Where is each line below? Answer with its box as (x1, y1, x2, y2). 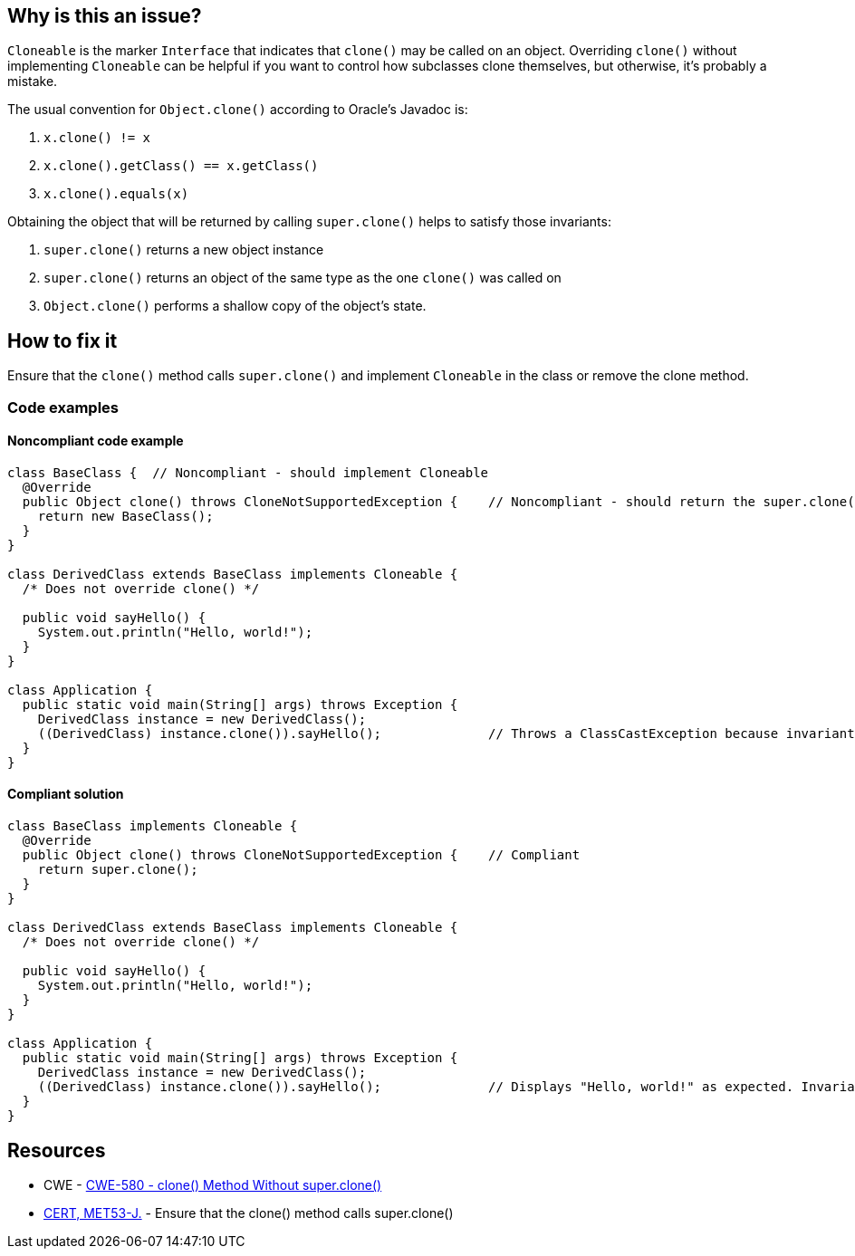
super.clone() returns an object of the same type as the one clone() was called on (43, 270, 562, 286)
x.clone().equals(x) (43, 187, 189, 202)
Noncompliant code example (7, 433, 184, 449)
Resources (7, 1138, 106, 1162)
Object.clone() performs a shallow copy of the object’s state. (43, 298, 427, 314)
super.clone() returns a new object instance (43, 242, 324, 258)
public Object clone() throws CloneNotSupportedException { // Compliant (22, 848, 581, 863)
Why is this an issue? (7, 5, 202, 27)
